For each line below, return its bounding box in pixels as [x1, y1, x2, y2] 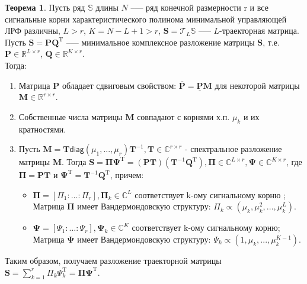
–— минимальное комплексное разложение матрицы [66, 35, 255, 48]
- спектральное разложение [184, 143, 282, 155]
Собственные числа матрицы [18, 110, 123, 122]
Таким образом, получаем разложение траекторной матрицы [5, 254, 222, 266]
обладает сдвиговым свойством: [62, 79, 177, 91]
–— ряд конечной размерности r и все [130, 1, 268, 13]
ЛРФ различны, [5, 24, 60, 37]
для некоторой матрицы [215, 79, 300, 91]
